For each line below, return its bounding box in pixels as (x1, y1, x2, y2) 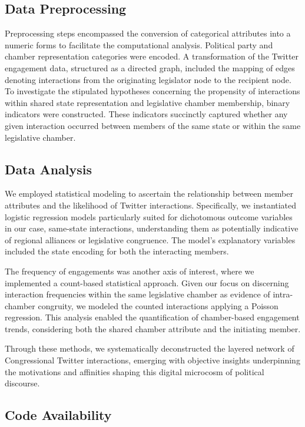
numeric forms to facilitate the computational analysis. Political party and (5, 38, 273, 51)
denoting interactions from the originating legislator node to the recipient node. (5, 73, 291, 85)
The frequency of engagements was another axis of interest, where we (5, 264, 254, 277)
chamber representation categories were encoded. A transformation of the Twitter (5, 50, 299, 62)
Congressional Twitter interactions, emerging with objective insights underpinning (5, 354, 300, 366)
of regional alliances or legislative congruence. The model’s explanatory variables (5, 233, 296, 246)
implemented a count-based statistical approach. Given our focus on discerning (5, 276, 289, 289)
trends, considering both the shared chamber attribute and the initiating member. (5, 322, 301, 335)
